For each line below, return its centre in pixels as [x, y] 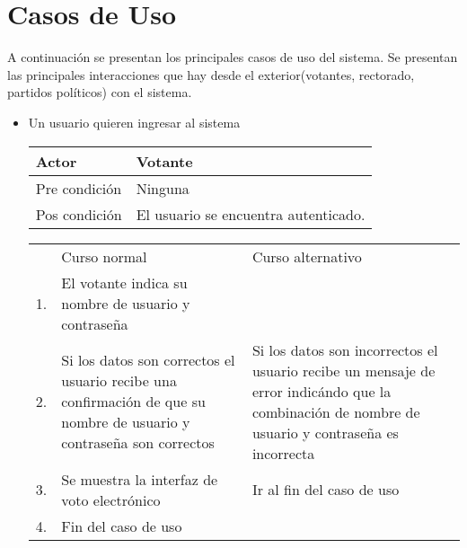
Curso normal [104, 256]
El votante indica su [124, 282]
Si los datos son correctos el [148, 360]
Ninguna [163, 188]
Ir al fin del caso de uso [326, 489]
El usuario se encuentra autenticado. [251, 214]
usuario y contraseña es [325, 432]
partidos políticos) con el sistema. [100, 92]
